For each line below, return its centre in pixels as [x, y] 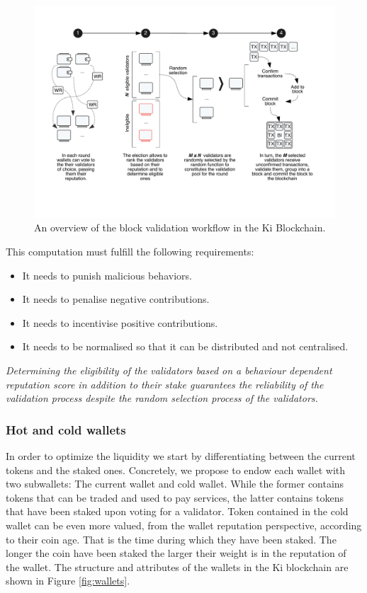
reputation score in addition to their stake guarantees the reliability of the [165, 384]
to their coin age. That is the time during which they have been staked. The [171, 539]
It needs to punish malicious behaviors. [107, 275]
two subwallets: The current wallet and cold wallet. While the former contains [175, 484]
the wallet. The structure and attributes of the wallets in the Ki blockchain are [177, 566]
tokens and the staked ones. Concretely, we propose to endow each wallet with [176, 470]
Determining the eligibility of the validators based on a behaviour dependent [169, 370]
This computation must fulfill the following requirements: [130, 251]
